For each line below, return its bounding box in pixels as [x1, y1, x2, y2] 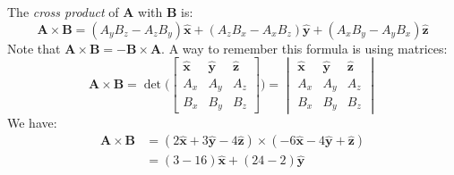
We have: [7, 112, 57, 131]
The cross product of [7, 3, 119, 21]
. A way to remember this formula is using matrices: [161, 38, 448, 57]
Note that [7, 38, 61, 57]
